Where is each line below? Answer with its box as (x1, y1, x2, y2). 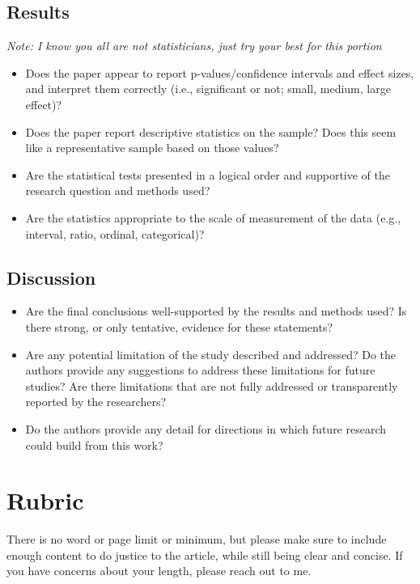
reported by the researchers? (25, 393, 167, 410)
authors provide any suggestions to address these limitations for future (25, 362, 375, 379)
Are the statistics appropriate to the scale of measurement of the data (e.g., (25, 209, 401, 226)
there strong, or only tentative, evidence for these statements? (25, 318, 333, 335)
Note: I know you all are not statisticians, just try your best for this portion (6, 37, 382, 54)
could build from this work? (25, 436, 163, 453)
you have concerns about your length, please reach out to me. (6, 562, 312, 579)
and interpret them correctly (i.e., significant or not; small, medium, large (25, 80, 391, 97)
